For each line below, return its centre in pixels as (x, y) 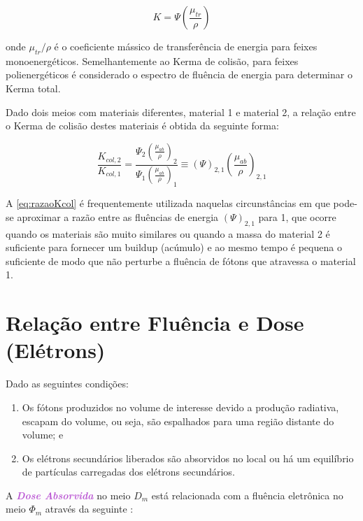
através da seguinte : (89, 509)
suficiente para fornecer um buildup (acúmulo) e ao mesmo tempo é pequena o (174, 247)
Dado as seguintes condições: (67, 384)
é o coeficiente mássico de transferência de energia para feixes (186, 46)
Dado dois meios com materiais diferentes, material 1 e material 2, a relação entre (181, 112)
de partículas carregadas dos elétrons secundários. (128, 472)
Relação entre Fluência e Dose (155, 323)
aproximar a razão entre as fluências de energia (118, 216)
